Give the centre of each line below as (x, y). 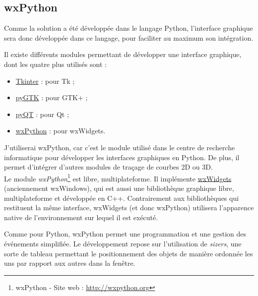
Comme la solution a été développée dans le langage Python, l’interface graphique (129, 28)
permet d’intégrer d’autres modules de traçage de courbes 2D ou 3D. (108, 167)
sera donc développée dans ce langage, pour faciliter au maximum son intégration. (129, 37)
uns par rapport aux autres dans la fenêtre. (70, 263)
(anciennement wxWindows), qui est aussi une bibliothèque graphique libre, (119, 188)
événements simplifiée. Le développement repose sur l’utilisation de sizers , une (123, 243)
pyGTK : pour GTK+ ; (52, 97)
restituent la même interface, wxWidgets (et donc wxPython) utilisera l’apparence (129, 207)
